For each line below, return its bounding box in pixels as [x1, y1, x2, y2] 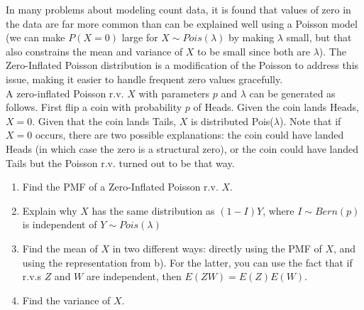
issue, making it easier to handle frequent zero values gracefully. [6, 71, 283, 86]
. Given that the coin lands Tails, [32, 113, 177, 128]
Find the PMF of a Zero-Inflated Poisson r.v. [22, 179, 219, 194]
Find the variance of [22, 292, 111, 307]
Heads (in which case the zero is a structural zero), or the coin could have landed [6, 141, 359, 156]
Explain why [22, 203, 77, 218]
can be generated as [249, 85, 336, 100]
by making [228, 30, 275, 45]
